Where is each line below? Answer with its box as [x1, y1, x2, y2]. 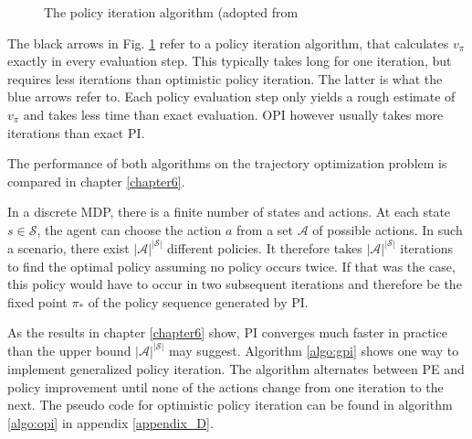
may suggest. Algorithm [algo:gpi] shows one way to [168, 341, 459, 360]
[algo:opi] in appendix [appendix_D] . [7, 412, 214, 432]
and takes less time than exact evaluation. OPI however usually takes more [23, 104, 444, 123]
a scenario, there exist [7, 238, 130, 257]
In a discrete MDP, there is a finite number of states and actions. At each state [7, 202, 451, 221]
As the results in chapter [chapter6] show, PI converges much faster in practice [7, 323, 447, 342]
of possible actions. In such [312, 219, 463, 239]
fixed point [7, 292, 68, 311]
